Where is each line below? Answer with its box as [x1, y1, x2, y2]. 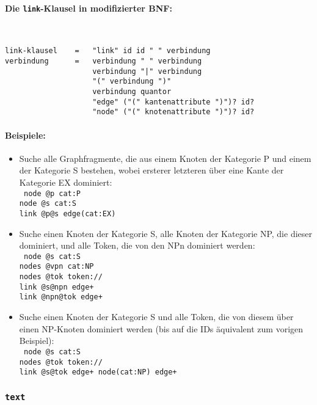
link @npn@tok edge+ [19, 293, 103, 302]
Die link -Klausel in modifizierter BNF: [5, 1, 172, 14]
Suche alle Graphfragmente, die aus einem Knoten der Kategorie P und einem [19, 151, 312, 164]
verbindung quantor [92, 87, 172, 97]
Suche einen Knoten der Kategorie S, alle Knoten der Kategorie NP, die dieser [19, 227, 312, 239]
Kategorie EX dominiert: [19, 176, 112, 189]
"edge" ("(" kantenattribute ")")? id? [92, 97, 255, 106]
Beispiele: [5, 128, 46, 141]
